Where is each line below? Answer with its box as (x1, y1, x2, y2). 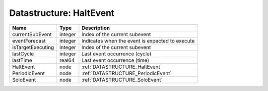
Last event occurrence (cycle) (81, 50, 151, 57)
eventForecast (12, 37, 46, 44)
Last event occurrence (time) (81, 57, 149, 64)
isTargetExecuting (12, 44, 54, 50)
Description (81, 24, 110, 31)
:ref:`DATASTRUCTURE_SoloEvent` (81, 76, 163, 83)
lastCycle (12, 50, 34, 57)
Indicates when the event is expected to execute (81, 37, 195, 44)
